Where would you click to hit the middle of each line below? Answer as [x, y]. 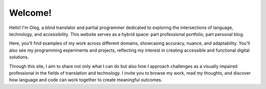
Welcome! [30, 13]
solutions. [19, 57]
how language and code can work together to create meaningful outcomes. [86, 80]
